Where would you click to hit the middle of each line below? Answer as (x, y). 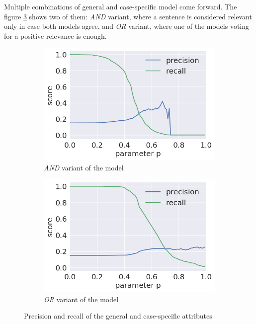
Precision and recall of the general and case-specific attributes (118, 316)
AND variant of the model (84, 167)
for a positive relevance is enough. (55, 36)
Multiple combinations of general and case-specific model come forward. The (121, 6)
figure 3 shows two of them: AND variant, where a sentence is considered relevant (128, 16)
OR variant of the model (81, 299)
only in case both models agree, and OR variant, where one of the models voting (127, 26)
